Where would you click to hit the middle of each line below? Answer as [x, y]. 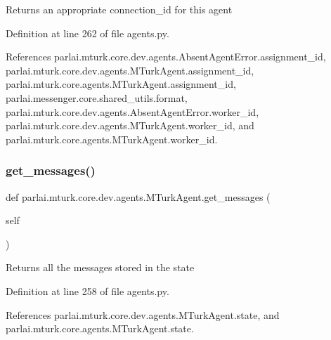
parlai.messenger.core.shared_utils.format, [97, 97]
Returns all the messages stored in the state [100, 267]
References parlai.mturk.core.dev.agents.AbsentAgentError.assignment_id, [166, 57]
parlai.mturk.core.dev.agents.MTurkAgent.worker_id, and [130, 125]
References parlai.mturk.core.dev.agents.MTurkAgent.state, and [143, 314]
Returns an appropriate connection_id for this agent [119, 9]
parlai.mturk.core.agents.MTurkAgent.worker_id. [112, 139]
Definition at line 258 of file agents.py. [87, 290]
